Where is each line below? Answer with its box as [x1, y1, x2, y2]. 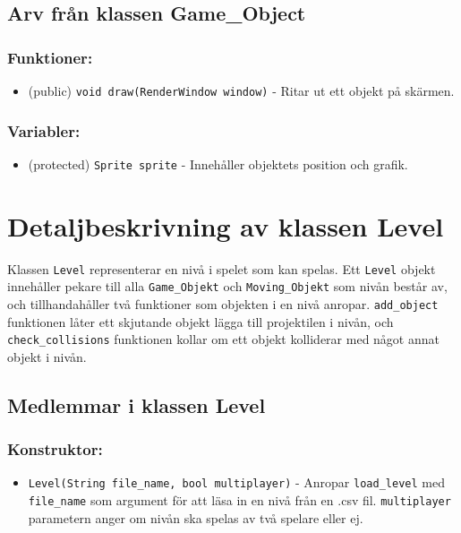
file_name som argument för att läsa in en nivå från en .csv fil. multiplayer [28, 491, 451, 510]
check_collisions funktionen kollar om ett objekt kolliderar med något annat [7, 330, 440, 348]
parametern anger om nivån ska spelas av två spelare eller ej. [28, 508, 363, 527]
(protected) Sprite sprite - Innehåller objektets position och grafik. [28, 154, 408, 173]
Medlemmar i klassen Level [7, 391, 266, 418]
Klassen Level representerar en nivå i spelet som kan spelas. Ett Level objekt [7, 259, 436, 278]
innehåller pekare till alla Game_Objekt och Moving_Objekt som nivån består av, [7, 277, 448, 296]
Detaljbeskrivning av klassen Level [7, 207, 444, 244]
